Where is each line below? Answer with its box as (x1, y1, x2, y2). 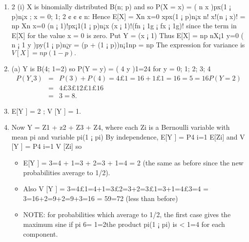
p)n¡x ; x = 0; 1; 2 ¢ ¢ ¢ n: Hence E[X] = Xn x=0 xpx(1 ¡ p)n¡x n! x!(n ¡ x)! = (11, 11, 246, 21)
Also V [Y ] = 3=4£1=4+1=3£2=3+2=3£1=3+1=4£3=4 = (23, 183, 208, 194)
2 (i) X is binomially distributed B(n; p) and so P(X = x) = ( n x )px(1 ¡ (11, 1, 231, 11)
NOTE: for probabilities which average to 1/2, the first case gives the (23, 209, 231, 220)
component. (23, 228, 58, 239)
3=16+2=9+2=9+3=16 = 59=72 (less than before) (23, 193, 178, 203)
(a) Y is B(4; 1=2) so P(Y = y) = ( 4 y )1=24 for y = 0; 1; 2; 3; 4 (11, 63, 211, 73)
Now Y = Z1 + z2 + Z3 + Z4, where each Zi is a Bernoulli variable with (11, 122, 230, 132)
